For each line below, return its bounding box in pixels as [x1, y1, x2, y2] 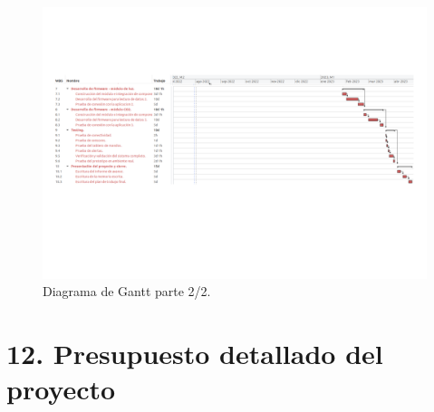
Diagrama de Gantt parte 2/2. [43, 282, 211, 301]
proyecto [6, 370, 116, 407]
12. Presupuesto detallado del [6, 335, 383, 372]
